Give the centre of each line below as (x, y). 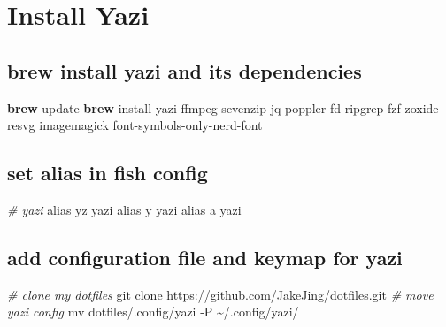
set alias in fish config (108, 173)
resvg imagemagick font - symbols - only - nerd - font (135, 125)
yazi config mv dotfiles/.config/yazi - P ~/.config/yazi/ (153, 312)
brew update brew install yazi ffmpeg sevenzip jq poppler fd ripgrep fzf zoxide (223, 107)
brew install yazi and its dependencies (185, 70)
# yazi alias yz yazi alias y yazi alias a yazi (124, 209)
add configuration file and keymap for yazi (205, 257)
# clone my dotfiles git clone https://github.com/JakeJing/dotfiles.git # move (220, 294)
